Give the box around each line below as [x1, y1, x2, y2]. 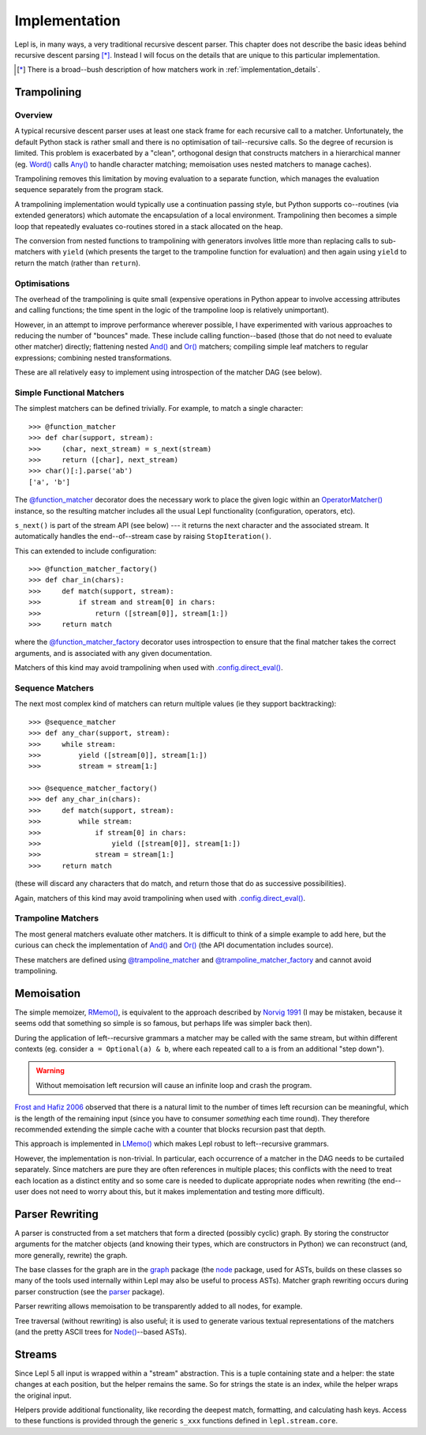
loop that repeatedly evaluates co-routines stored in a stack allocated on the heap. [14, 221, 283, 231]
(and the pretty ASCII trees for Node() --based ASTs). [14, 1327, 187, 1336]
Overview [14, 110, 53, 121]
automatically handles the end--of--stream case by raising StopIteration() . [14, 532, 272, 541]
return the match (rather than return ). [14, 258, 141, 268]
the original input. [14, 1391, 72, 1400]
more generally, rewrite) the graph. [14, 1250, 128, 1260]
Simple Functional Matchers [14, 387, 125, 398]
